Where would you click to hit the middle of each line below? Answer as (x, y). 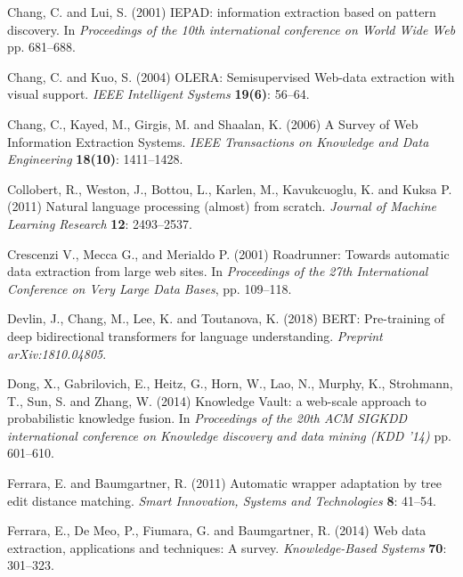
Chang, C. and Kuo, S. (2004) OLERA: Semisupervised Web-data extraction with (231, 76)
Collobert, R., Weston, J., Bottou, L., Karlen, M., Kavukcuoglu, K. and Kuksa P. (230, 188)
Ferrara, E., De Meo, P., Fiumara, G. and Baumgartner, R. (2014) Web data (217, 530)
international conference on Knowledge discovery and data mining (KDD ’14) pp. (229, 435)
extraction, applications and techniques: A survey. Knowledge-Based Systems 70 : (227, 547)
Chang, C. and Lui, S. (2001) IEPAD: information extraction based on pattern (222, 12)
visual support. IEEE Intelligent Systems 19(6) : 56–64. (158, 94)
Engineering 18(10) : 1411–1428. (95, 159)
